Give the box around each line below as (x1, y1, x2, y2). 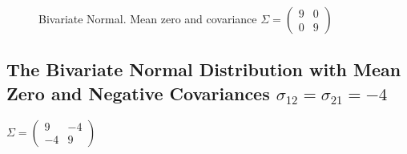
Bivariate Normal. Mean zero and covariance (38, 10, 257, 26)
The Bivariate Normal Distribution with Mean (6, 57, 401, 82)
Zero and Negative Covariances (6, 80, 270, 105)
